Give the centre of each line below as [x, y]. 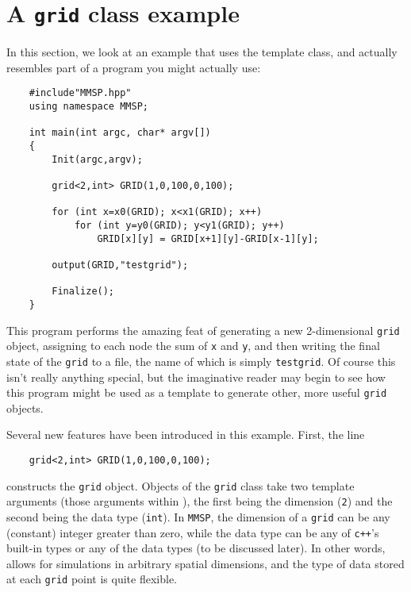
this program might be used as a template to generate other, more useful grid [197, 392]
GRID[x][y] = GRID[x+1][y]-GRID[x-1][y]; [208, 238]
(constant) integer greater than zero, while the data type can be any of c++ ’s [193, 532]
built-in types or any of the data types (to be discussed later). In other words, [196, 548]
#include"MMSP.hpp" [80, 93]
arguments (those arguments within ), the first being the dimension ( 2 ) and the [200, 501]
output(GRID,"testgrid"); [120, 265]
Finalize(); [83, 292]
